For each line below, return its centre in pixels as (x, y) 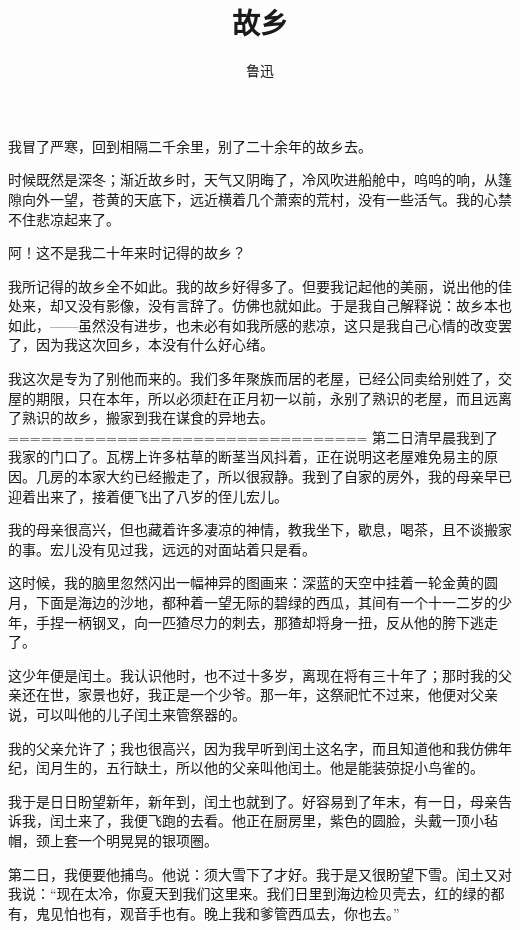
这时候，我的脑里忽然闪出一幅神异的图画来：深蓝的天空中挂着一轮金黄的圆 (253, 582)
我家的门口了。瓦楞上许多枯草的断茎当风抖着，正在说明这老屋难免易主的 (246, 456)
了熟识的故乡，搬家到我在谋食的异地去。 (141, 417)
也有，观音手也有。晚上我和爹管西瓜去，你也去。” (238, 912)
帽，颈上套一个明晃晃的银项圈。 (113, 839)
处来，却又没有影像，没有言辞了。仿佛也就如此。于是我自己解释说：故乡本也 (260, 305)
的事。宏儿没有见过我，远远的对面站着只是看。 (162, 548)
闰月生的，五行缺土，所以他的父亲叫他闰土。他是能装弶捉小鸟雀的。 (259, 767)
